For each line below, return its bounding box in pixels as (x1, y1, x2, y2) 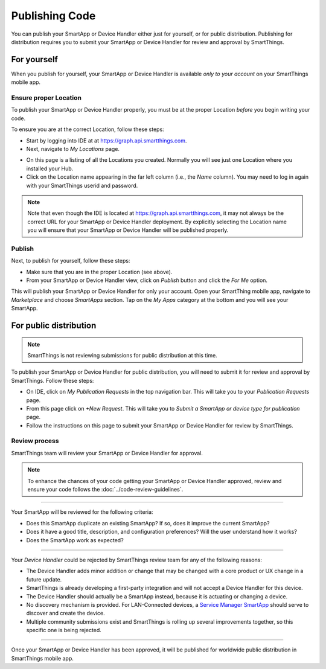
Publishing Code (11, 9, 96, 22)
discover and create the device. (26, 610, 105, 617)
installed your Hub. (26, 165, 74, 172)
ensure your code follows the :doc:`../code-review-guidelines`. (27, 486, 184, 493)
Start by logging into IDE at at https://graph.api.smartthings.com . (26, 136, 187, 144)
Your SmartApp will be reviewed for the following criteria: (11, 508, 153, 516)
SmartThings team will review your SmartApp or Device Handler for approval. (11, 449, 203, 456)
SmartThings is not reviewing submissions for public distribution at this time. (27, 351, 217, 359)
